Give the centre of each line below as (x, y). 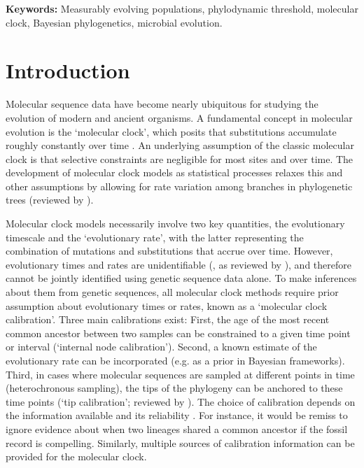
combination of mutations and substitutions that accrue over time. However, (169, 251)
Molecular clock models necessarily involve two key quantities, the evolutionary (175, 224)
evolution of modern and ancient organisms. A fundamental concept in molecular (179, 117)
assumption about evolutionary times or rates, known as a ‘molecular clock (167, 305)
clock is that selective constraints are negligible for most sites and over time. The (180, 158)
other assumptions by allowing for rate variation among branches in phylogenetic (179, 186)
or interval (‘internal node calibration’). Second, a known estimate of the (161, 347)
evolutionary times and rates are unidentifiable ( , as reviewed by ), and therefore (178, 264)
